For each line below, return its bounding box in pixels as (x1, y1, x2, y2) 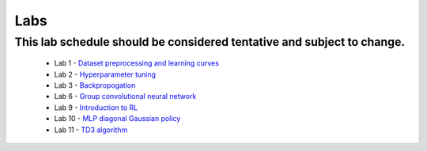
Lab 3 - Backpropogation (54, 80, 136, 90)
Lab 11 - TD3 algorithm (54, 125, 128, 134)
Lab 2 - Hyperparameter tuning (54, 70, 157, 79)
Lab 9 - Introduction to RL (54, 103, 138, 112)
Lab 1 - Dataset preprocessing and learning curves (54, 59, 219, 68)
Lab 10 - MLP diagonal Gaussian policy (54, 114, 181, 123)
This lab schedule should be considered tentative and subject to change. (14, 35, 406, 49)
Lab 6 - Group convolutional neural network (54, 92, 197, 101)
